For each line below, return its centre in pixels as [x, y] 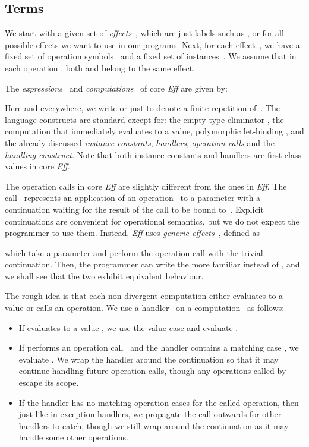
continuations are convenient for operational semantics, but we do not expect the [152, 221]
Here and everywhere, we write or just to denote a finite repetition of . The [143, 108]
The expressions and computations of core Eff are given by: [116, 88]
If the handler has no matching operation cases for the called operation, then [159, 402]
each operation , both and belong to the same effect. [100, 67]
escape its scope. [49, 383]
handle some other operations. [73, 437]
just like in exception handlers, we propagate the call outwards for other [150, 414]
